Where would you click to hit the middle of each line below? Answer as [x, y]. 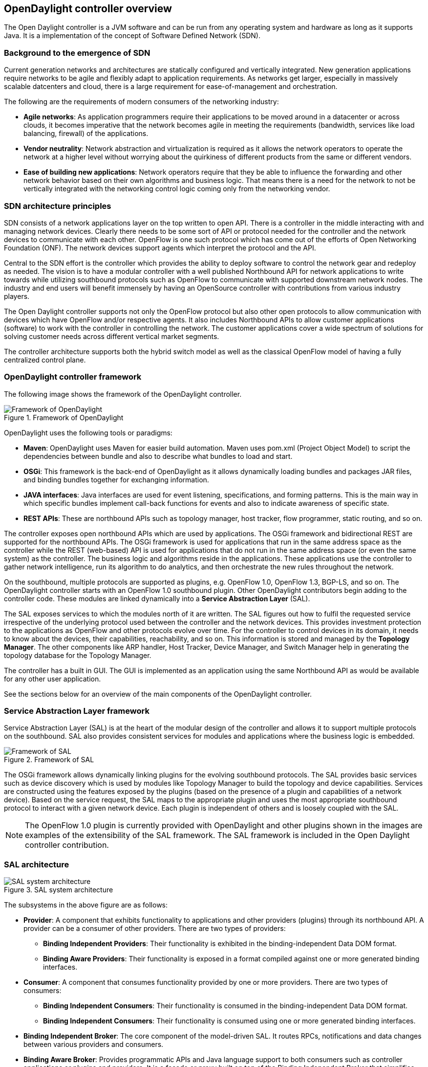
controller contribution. [67, 845]
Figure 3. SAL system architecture [59, 890]
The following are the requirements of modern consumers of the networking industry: [141, 102]
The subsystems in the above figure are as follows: [86, 905]
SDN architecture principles [58, 206]
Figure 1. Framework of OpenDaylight [64, 417]
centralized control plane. [45, 360]
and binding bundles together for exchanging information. [116, 479]
